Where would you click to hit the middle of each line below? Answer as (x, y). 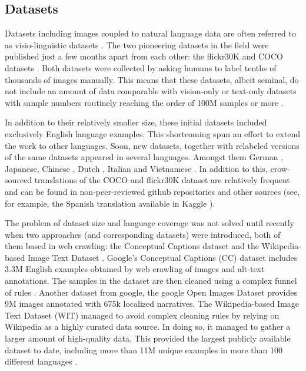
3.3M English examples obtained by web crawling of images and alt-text (135, 269)
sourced (19, 180)
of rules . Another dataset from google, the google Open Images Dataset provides (151, 292)
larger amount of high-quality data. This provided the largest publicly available (148, 338)
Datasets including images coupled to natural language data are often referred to (150, 33)
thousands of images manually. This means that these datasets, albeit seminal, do (152, 79)
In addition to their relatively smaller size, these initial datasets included (136, 122)
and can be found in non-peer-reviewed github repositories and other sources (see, (152, 191)
